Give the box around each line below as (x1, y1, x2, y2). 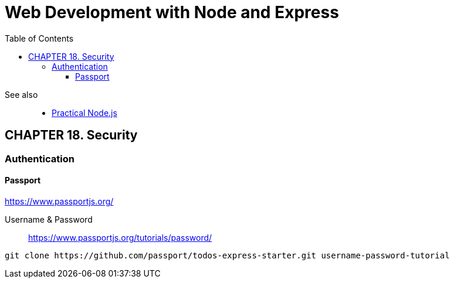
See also (5, 89, 38, 100)
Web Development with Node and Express (5, 2, 339, 22)
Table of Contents (5, 33, 74, 43)
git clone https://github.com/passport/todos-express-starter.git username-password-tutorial (5, 250, 450, 260)
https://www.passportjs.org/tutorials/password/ (28, 232, 212, 243)
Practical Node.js (52, 107, 117, 118)
